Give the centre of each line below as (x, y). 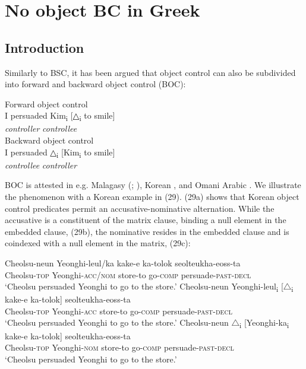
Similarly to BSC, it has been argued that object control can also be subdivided (150, 72)
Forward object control (46, 104)
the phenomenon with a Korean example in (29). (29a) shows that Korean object (152, 196)
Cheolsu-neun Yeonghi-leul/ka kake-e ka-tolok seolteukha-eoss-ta (123, 263)
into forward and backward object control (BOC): (95, 84)
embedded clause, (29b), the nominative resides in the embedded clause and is (147, 231)
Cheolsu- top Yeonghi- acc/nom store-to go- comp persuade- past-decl (128, 274)
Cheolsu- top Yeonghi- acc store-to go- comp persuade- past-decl (119, 311)
